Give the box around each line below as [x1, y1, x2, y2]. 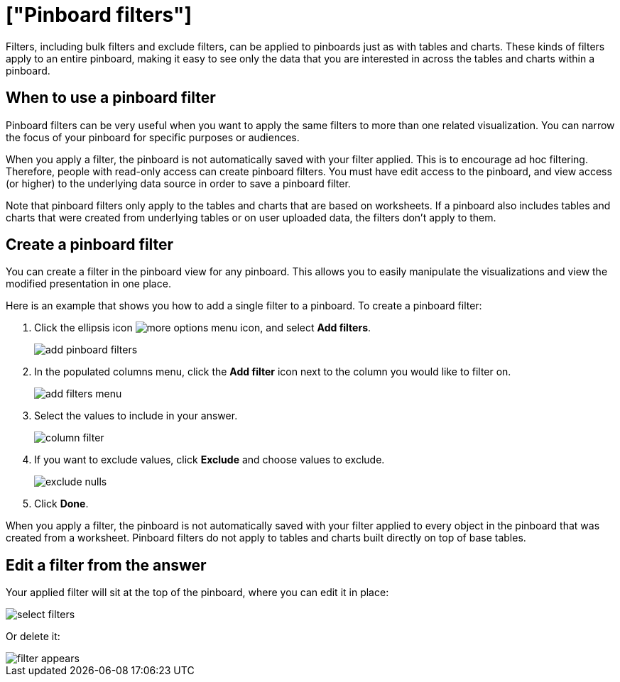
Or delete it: [6, 630, 60, 643]
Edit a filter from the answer [6, 556, 207, 574]
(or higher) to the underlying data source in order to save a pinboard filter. [6, 177, 351, 189]
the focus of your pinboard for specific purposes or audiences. [6, 131, 300, 143]
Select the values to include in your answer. [34, 409, 238, 422]
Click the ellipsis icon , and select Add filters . [34, 321, 371, 334]
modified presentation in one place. [6, 277, 171, 290]
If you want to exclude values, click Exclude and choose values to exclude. [34, 453, 385, 466]
